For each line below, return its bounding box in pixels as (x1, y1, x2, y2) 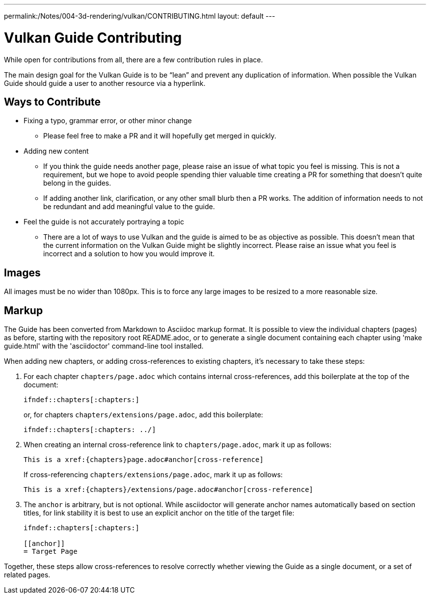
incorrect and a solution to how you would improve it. (43, 249, 215, 258)
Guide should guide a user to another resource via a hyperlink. (4, 79, 206, 87)
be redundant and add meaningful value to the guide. (43, 202, 215, 211)
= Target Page (24, 547, 78, 556)
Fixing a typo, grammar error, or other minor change (24, 116, 192, 125)
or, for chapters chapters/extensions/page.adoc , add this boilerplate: (24, 410, 263, 419)
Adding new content (24, 147, 89, 156)
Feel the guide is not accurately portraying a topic (24, 217, 184, 226)
